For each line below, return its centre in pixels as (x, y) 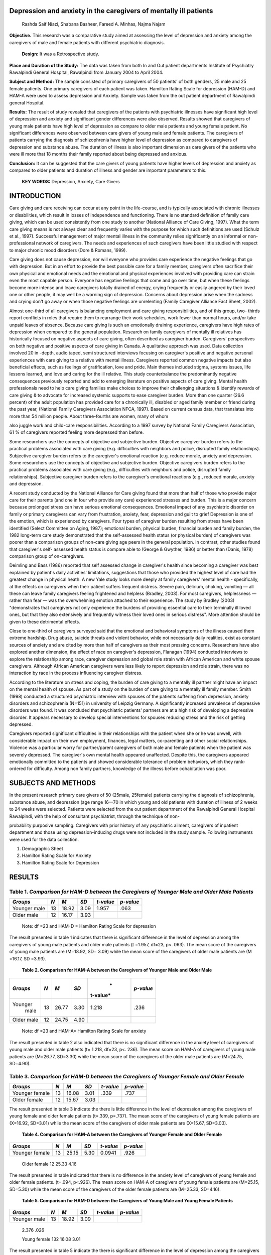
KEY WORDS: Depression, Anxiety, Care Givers (71, 182)
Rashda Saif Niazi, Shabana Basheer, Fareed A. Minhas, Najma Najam (94, 24)
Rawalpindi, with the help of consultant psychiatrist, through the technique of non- (95, 816)
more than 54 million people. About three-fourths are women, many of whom (89, 416)
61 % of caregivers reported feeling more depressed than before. (77, 432)
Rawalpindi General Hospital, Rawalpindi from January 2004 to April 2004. (86, 72)
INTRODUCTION (35, 196)
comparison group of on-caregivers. (47, 556)
